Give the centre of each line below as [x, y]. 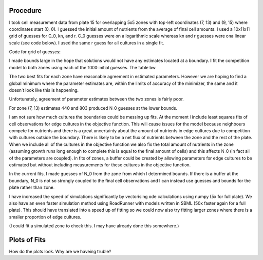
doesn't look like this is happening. [44, 90]
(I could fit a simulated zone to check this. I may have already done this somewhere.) [94, 226]
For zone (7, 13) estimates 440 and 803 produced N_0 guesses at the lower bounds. [93, 108]
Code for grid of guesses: [35, 52]
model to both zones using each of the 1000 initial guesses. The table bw [82, 67]
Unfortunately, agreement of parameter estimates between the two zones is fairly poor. [96, 99]
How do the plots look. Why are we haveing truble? [60, 251]
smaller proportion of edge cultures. [45, 217]
